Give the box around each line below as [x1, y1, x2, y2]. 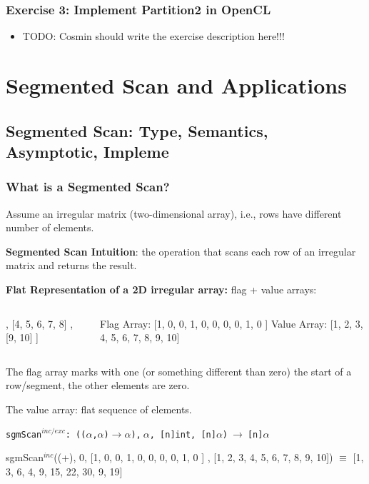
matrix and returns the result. [6, 258, 137, 273]
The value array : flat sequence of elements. [6, 401, 192, 416]
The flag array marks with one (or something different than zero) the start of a [6, 363, 352, 378]
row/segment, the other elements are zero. [6, 378, 190, 393]
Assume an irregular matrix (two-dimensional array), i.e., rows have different [6, 206, 342, 221]
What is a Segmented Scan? [6, 178, 170, 196]
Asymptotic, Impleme [6, 140, 169, 162]
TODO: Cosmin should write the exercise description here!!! [22, 29, 285, 44]
